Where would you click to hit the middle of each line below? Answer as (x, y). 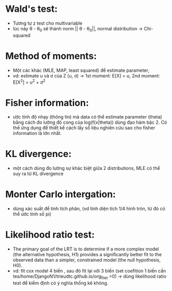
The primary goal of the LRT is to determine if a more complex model (86, 249)
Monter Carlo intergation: (61, 194)
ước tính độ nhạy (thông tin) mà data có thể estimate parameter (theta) (88, 117)
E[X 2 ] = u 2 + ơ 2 (29, 82)
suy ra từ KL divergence (38, 174)
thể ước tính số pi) (32, 214)
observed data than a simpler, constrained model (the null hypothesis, (87, 260)
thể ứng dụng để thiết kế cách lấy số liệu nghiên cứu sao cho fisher (84, 128)
